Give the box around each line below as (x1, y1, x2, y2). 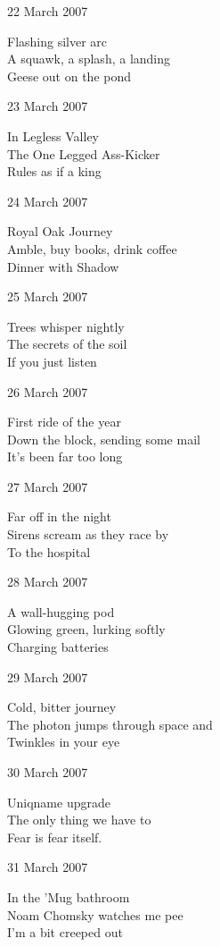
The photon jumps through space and (7, 714, 213, 733)
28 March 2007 (7, 572, 88, 591)
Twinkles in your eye (7, 732, 120, 751)
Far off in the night (7, 507, 111, 526)
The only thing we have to (7, 810, 151, 829)
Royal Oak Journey (7, 222, 113, 241)
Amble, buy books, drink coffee (7, 239, 177, 258)
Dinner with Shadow (7, 257, 119, 275)
